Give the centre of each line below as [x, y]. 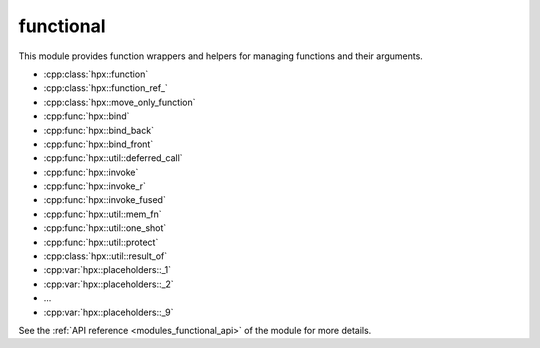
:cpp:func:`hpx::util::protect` [101, 242]
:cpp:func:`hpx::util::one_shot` [105, 228]
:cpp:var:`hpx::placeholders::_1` [107, 270]
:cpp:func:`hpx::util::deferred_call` [113, 158]
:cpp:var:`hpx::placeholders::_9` [108, 312]
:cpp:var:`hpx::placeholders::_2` [108, 284]
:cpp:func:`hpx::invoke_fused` [105, 200]
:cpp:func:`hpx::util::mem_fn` [102, 214]
